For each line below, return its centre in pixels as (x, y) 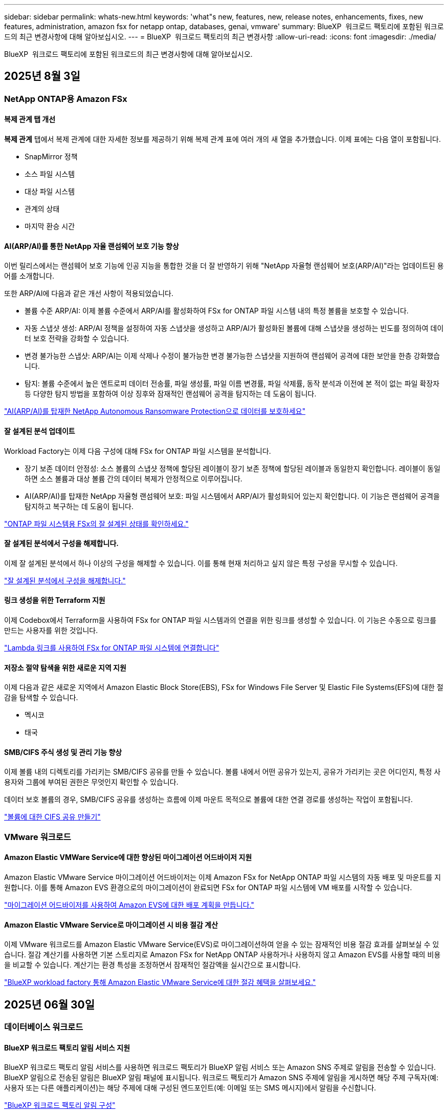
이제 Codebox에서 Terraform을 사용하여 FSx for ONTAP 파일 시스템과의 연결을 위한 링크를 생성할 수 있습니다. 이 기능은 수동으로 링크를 (220, 620)
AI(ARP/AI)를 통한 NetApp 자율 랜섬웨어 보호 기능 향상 (92, 246)
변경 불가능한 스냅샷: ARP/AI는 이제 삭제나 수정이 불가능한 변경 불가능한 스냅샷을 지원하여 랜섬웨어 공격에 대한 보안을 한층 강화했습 (232, 356)
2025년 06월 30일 (50, 1004)
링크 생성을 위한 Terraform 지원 (55, 600)
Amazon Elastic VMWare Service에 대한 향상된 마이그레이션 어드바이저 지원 (128, 857)
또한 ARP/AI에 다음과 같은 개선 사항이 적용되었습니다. (89, 293)
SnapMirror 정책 (51, 157)
